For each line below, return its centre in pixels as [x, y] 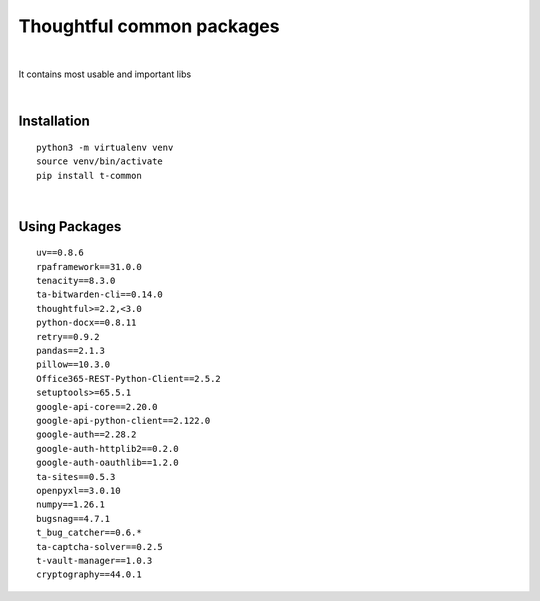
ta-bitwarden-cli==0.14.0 [100, 294]
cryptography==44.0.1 [89, 574]
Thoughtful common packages [149, 26]
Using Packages [70, 226]
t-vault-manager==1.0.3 [94, 560]
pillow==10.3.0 [73, 364]
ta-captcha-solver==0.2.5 [100, 546]
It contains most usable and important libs [105, 74]
